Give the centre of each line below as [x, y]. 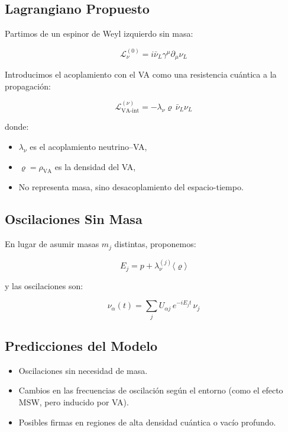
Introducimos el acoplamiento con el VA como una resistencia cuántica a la [141, 74]
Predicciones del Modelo [81, 346]
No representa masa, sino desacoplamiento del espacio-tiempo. [131, 187]
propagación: [28, 86]
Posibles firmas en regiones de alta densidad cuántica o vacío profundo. [147, 422]
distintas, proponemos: [155, 244]
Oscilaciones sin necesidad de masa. [83, 370]
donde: [17, 127]
